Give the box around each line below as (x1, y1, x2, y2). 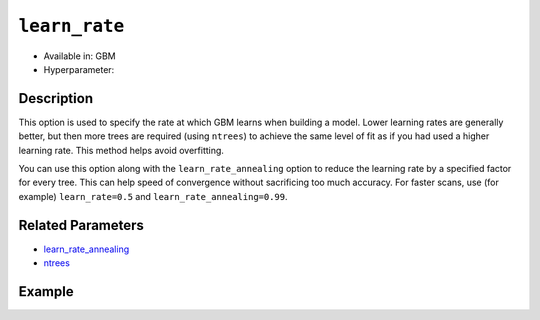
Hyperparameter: (43, 63, 115, 75)
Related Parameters (18, 216, 145, 234)
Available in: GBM (43, 50, 116, 62)
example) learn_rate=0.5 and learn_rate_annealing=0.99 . (18, 190, 289, 202)
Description (18, 90, 94, 107)
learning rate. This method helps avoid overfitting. (18, 144, 225, 156)
